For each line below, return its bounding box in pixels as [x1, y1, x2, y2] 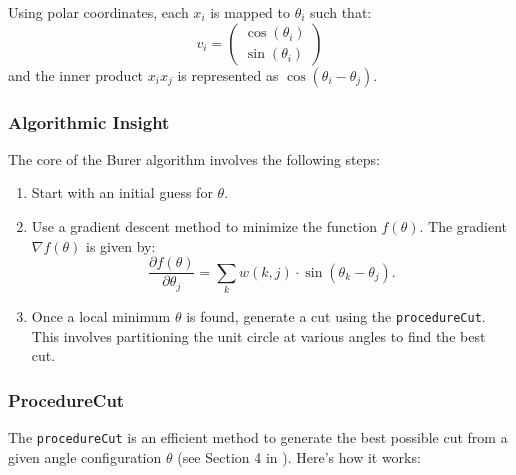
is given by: [86, 235, 156, 256]
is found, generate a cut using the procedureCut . [186, 305, 486, 326]
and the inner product [8, 64, 144, 85]
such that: [310, 2, 372, 22]
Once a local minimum [31, 305, 171, 326]
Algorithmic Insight [8, 109, 170, 134]
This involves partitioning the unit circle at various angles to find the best [31, 325, 486, 346]
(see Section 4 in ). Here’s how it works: [177, 446, 421, 467]
